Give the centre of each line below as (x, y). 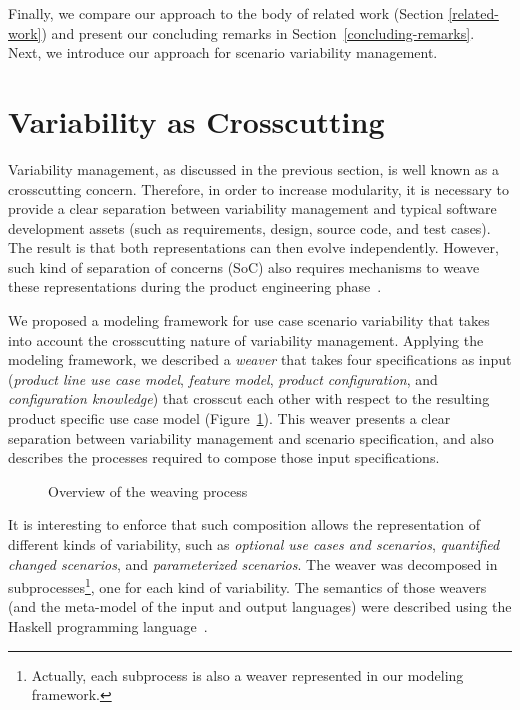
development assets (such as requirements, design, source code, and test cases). (249, 227)
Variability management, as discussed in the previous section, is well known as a (254, 168)
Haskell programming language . (108, 626)
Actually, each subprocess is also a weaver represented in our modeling (247, 674)
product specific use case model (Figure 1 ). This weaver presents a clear (229, 418)
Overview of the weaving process (148, 490)
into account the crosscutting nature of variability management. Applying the (246, 339)
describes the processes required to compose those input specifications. (224, 457)
